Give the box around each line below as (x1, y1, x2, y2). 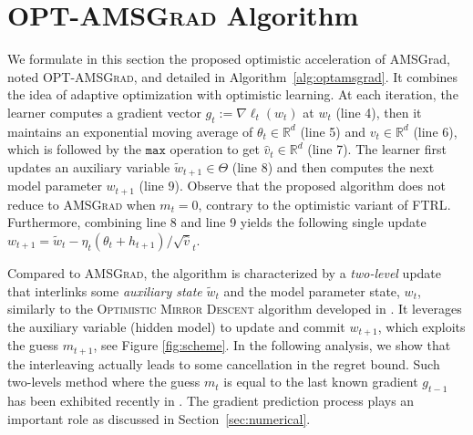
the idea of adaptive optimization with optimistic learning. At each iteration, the (7, 85, 458, 104)
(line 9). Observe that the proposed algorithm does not (139, 176, 446, 195)
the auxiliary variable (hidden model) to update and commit (7, 316, 345, 336)
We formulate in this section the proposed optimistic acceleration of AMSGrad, (7, 49, 450, 68)
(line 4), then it (335, 102, 422, 121)
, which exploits (377, 316, 466, 336)
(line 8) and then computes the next (231, 157, 435, 176)
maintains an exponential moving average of (7, 121, 253, 140)
